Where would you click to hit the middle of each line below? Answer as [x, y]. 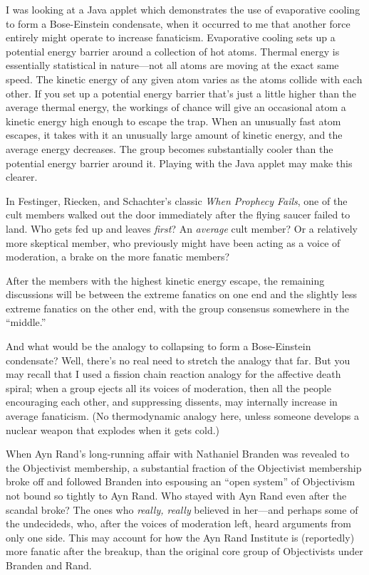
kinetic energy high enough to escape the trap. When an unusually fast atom [173, 121]
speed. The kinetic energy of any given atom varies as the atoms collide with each [184, 79]
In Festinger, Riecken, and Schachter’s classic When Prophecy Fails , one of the [177, 200]
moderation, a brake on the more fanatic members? [118, 257]
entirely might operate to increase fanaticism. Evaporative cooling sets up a [171, 37]
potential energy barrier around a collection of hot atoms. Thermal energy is [173, 51]
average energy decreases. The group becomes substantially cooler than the [170, 148]
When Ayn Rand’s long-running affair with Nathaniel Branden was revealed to [178, 454]
